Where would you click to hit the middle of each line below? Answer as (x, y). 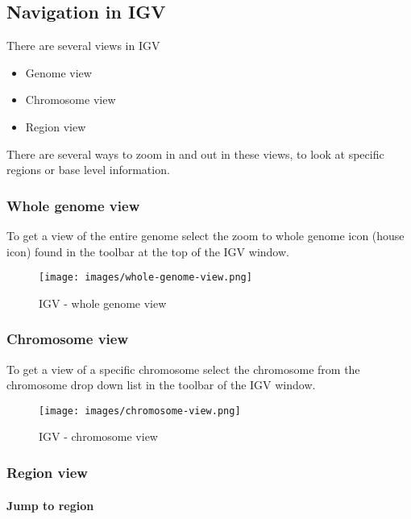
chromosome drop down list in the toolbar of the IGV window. (161, 385)
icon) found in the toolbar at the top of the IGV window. (148, 251)
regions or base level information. (88, 170)
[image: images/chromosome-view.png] (140, 411)
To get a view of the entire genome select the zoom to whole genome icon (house (205, 235)
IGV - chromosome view (98, 436)
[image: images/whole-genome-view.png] (145, 278)
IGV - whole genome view (103, 303)
